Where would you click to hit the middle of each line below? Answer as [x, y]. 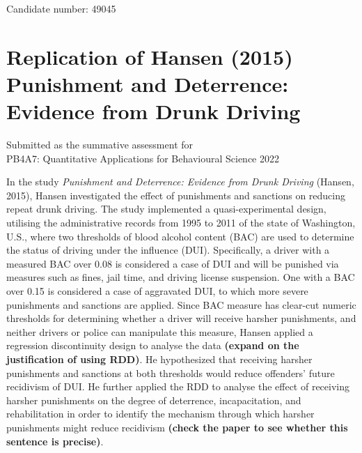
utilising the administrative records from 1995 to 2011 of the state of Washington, [181, 223]
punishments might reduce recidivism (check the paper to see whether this [177, 427]
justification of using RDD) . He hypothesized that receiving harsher [159, 359]
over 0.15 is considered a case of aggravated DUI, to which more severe [157, 291]
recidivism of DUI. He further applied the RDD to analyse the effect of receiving [178, 386]
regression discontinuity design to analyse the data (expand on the [153, 345]
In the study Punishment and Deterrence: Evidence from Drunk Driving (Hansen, [180, 182]
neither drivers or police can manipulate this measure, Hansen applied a [160, 331]
